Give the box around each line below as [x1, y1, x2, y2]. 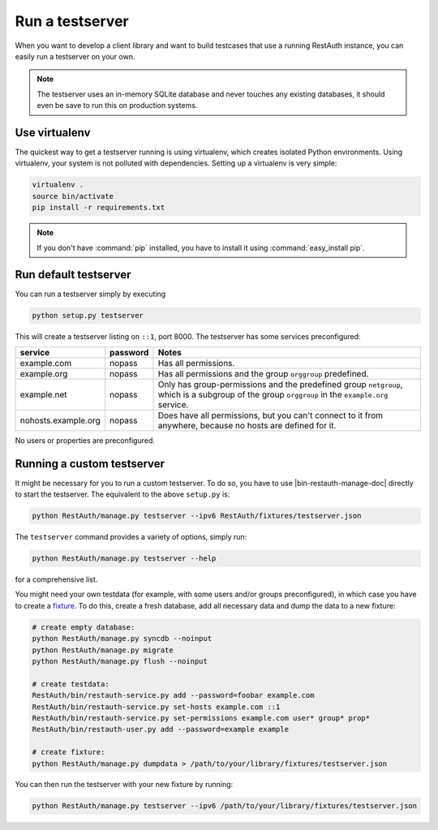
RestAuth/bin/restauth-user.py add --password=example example [32, 725, 290, 734]
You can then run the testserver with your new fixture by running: [15, 780, 234, 789]
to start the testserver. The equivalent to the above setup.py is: [15, 489, 230, 499]
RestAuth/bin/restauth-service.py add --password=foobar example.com [32, 690, 315, 700]
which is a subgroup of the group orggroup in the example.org [157, 389, 389, 400]
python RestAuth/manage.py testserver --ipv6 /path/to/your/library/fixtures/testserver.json [32, 802, 418, 811]
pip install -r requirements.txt [32, 203, 165, 213]
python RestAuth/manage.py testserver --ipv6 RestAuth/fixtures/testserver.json [32, 511, 362, 521]
